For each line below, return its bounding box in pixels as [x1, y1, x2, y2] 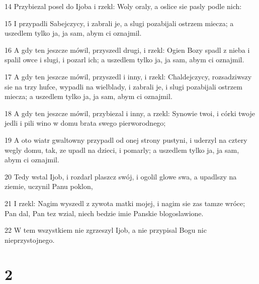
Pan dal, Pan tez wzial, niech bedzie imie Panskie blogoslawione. [5, 208, 204, 218]
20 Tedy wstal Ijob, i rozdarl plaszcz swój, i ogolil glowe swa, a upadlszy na [5, 171, 237, 181]
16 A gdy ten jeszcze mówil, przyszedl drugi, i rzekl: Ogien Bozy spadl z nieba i [5, 44, 250, 55]
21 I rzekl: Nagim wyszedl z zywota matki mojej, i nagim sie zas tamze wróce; [5, 198, 245, 208]
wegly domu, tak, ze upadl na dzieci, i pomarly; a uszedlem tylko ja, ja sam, [5, 144, 239, 155]
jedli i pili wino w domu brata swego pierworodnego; [5, 118, 166, 128]
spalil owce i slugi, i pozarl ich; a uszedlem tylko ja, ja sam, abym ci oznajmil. [5, 54, 244, 65]
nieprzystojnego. [5, 234, 55, 245]
